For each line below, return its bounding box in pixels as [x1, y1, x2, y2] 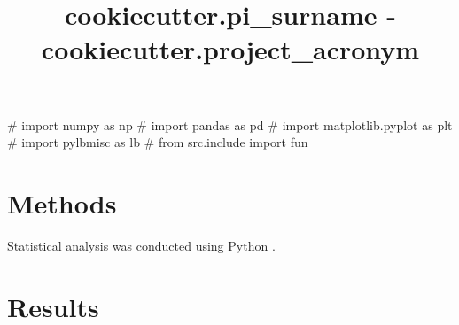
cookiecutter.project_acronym [41, 31, 420, 67]
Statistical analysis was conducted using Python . [7, 236, 276, 254]
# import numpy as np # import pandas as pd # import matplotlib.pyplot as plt [7, 115, 453, 134]
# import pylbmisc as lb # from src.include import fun [7, 133, 308, 151]
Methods [7, 184, 117, 221]
